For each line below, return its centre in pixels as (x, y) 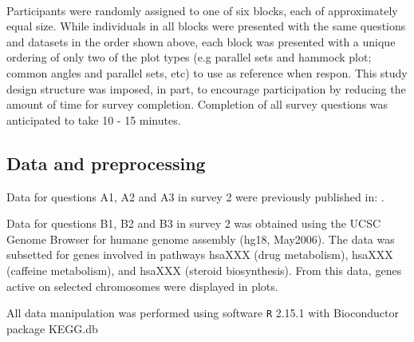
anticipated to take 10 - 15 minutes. (94, 119)
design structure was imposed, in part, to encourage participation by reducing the (206, 88)
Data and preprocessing (106, 163)
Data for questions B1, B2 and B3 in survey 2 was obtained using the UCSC (194, 223)
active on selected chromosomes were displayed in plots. (142, 286)
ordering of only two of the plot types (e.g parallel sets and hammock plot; (189, 57)
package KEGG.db (52, 328)
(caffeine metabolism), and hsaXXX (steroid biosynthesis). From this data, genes (204, 270)
